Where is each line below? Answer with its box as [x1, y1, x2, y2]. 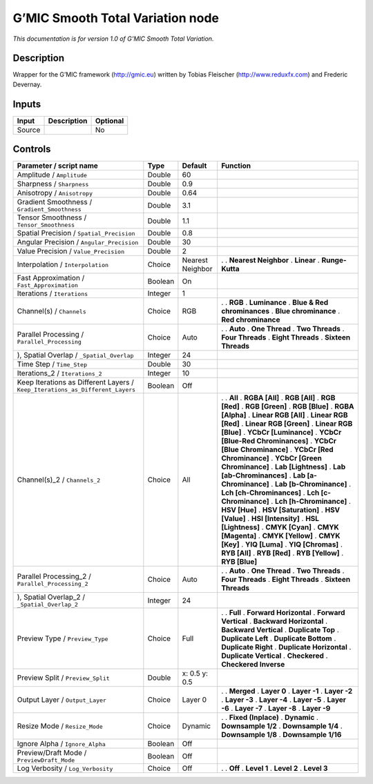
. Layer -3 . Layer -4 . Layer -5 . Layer [221, 695, 347, 705]
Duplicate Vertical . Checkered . [221, 651, 328, 660]
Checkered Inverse [221, 660, 285, 669]
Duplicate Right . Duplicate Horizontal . [221, 643, 352, 652]
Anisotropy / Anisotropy [17, 188, 93, 198]
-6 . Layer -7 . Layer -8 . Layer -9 [221, 704, 331, 714]
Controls [12, 144, 51, 155]
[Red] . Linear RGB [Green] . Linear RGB [221, 419, 353, 429]
